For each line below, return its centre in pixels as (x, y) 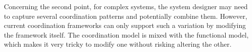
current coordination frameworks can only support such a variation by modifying (125, 25)
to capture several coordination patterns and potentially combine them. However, (126, 16)
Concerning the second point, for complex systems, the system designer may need (126, 6)
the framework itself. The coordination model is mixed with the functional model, (126, 34)
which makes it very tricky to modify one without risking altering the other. (118, 44)
